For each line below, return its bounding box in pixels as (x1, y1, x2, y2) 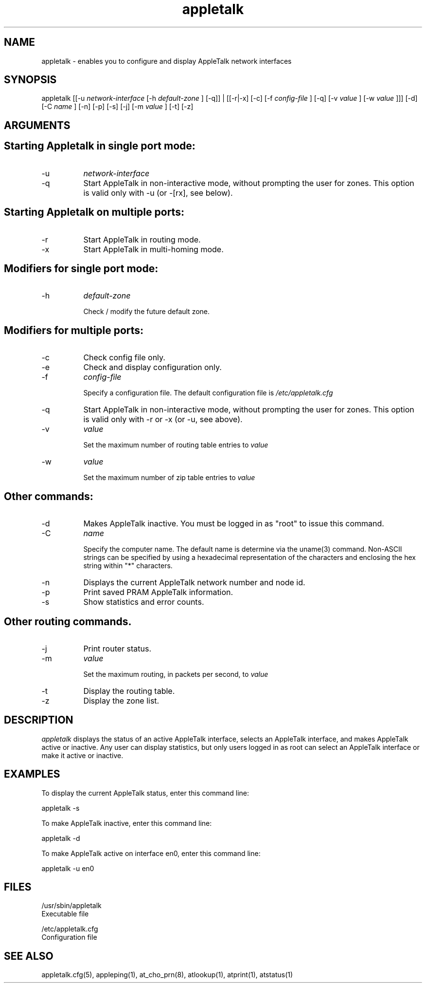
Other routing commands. (4, 615, 132, 628)
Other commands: (4, 490, 93, 503)
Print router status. (83, 643, 152, 653)
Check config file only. (83, 353, 165, 363)
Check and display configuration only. (83, 362, 222, 372)
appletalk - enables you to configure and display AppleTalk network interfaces (41, 56, 292, 65)
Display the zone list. (83, 695, 160, 706)
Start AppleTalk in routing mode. (83, 234, 201, 244)
